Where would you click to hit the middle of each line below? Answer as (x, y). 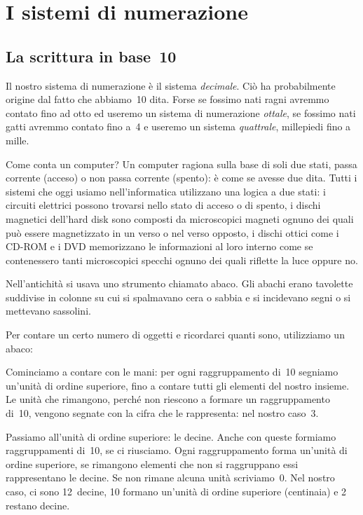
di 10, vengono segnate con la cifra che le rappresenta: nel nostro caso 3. (162, 413)
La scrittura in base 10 (91, 56)
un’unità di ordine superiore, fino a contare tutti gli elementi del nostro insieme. (178, 385)
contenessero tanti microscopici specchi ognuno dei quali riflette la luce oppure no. (182, 260)
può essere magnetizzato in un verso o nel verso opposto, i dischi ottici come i (172, 232)
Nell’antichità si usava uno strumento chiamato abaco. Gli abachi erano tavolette (179, 283)
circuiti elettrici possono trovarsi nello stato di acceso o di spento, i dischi (163, 205)
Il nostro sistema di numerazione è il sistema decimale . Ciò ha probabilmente (171, 85)
